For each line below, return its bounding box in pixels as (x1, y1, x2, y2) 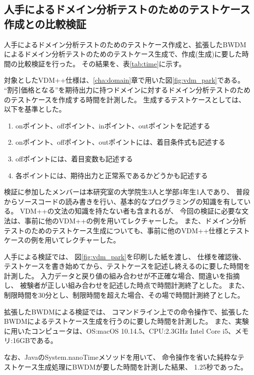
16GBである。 (12, 335, 57, 345)
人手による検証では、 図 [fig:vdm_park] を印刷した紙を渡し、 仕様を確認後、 (4, 251, 246, 261)
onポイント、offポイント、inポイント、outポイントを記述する (15, 120, 210, 130)
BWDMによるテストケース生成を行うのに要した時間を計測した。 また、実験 (4, 316, 249, 326)
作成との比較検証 (4, 16, 86, 31)
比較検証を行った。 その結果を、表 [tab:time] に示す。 (17, 58, 186, 68)
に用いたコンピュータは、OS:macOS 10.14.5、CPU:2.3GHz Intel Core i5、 (4, 325, 235, 336)
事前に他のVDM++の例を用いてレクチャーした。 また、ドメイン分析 (24, 215, 246, 225)
